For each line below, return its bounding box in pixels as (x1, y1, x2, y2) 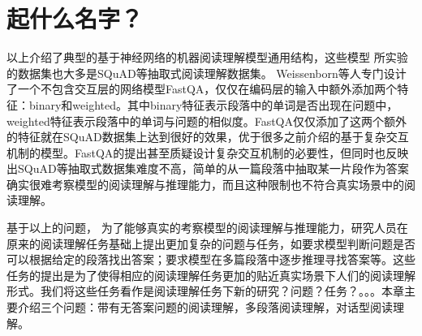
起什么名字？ (6, 2, 144, 35)
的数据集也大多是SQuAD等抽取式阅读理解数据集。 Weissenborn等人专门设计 (6, 64, 407, 81)
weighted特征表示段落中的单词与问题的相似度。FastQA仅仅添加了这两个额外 (6, 112, 407, 129)
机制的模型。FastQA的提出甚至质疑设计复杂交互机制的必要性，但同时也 (6, 144, 386, 161)
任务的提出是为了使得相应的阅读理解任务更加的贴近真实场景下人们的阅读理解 (6, 266, 416, 283)
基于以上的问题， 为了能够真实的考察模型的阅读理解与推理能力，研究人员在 (6, 219, 408, 236)
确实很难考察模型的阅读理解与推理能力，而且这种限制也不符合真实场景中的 (6, 175, 404, 192)
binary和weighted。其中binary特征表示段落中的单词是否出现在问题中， (28, 96, 398, 113)
